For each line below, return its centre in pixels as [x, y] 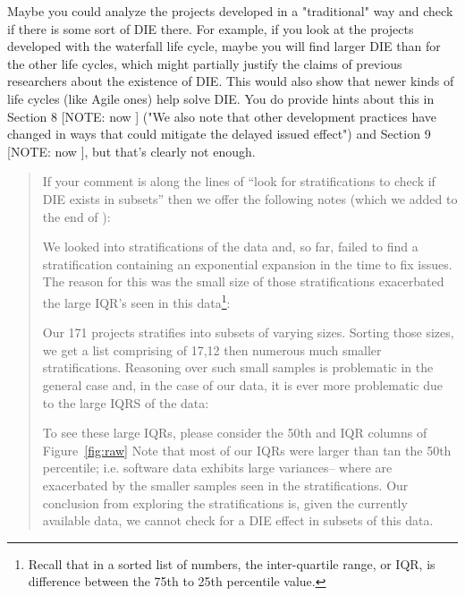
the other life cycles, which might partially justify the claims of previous [205, 63]
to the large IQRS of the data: [126, 402]
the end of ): [76, 216]
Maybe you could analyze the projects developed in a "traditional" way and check [230, 11]
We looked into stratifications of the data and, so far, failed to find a [230, 247]
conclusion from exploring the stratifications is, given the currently [225, 502]
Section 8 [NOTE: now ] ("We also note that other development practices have [222, 116]
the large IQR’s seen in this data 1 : [136, 301]
